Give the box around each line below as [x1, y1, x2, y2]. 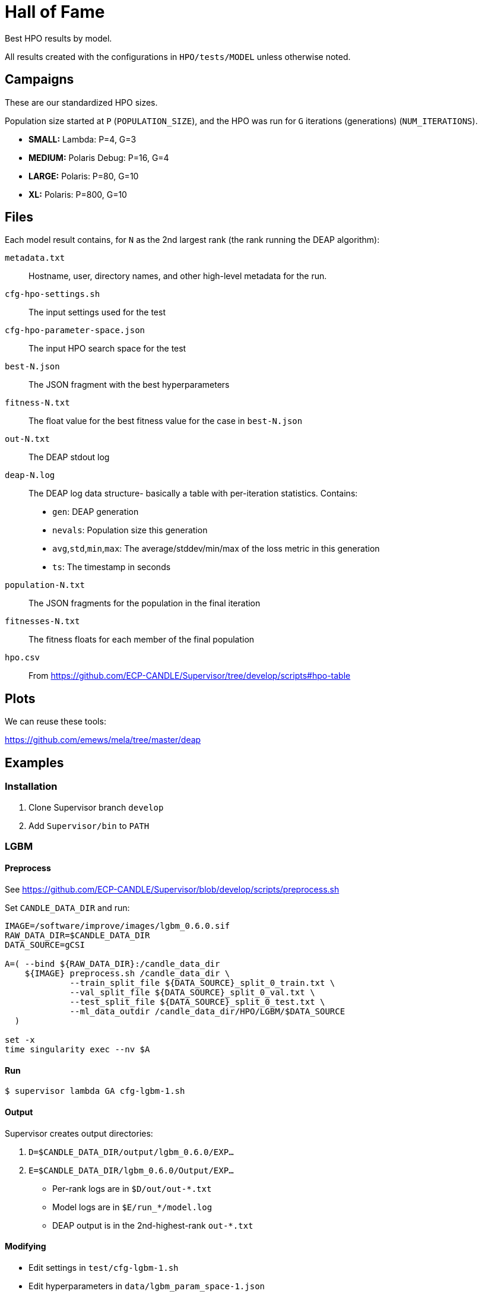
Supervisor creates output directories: [5, 1128, 153, 1138]
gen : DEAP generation [52, 507, 139, 517]
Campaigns [5, 72, 74, 87]
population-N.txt [5, 580, 85, 590]
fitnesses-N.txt [5, 616, 80, 627]
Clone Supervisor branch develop [28, 802, 164, 812]
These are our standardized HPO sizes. [5, 97, 158, 107]
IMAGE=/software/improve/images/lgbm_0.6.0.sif [5, 921, 230, 931]
